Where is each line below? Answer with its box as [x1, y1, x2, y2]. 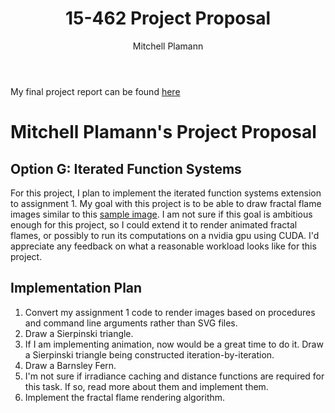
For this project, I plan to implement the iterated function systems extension [10, 187, 322, 199]
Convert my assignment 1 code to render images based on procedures [24, 306, 316, 318]
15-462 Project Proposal [64, 7, 271, 30]
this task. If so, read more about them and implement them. [24, 380, 269, 392]
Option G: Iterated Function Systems [10, 160, 242, 177]
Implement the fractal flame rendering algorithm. [24, 391, 226, 403]
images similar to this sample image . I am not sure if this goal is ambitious [10, 208, 313, 220]
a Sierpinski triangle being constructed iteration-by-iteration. [24, 348, 275, 361]
